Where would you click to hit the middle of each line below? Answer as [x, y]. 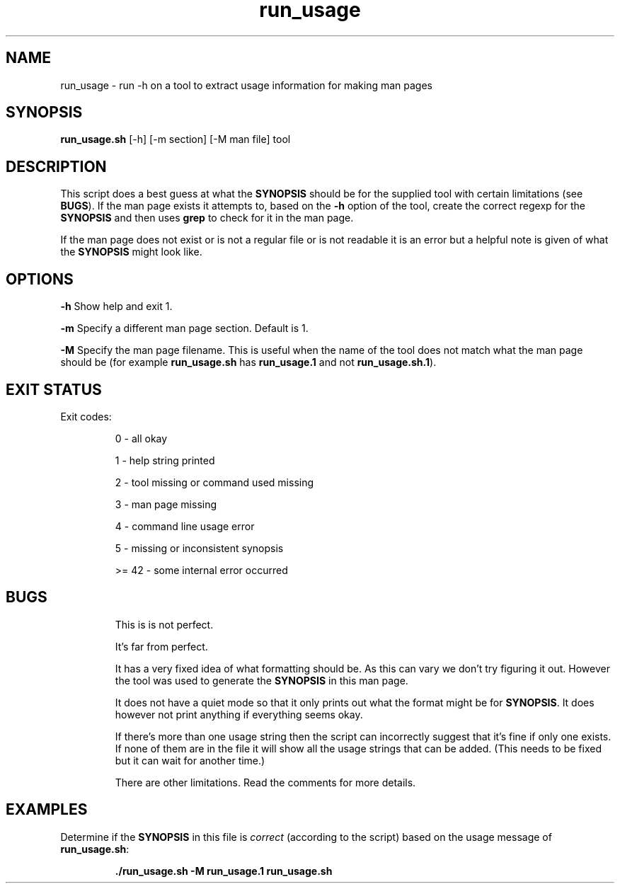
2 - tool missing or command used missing [214, 482]
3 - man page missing [166, 504]
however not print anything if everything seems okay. [239, 714]
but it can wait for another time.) [190, 760]
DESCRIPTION [56, 166]
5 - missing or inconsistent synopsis [199, 548]
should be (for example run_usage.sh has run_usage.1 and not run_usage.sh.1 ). [248, 362]
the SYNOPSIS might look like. [131, 252]
